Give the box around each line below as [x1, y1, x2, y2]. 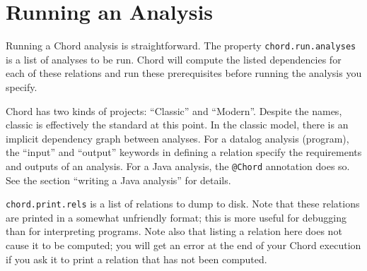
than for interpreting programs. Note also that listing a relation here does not [6, 224, 342, 239]
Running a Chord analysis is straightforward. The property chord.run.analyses [6, 38, 356, 53]
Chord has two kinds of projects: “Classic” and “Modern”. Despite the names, [6, 103, 342, 118]
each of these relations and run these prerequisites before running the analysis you [6, 66, 362, 80]
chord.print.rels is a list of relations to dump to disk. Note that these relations [6, 196, 360, 211]
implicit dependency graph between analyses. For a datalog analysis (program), [6, 131, 349, 145]
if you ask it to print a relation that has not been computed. [6, 251, 267, 266]
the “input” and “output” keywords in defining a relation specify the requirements [6, 145, 362, 159]
